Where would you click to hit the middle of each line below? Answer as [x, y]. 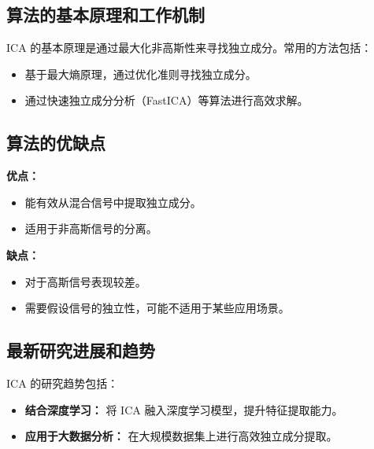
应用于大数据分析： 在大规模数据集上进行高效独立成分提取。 [181, 436]
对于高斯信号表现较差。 [85, 281]
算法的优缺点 [56, 143]
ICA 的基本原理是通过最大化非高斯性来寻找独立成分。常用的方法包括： [189, 48]
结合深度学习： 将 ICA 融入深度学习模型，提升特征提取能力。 [184, 409]
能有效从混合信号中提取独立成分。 [113, 202]
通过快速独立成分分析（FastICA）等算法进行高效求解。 [167, 100]
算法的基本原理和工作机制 [106, 15]
